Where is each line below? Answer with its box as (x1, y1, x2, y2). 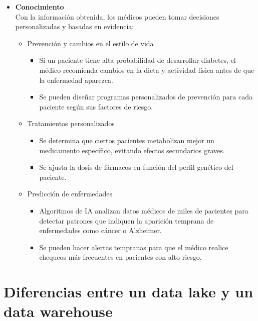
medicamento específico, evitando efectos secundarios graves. (39, 145, 225, 155)
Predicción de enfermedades (27, 188, 113, 199)
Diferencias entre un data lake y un (4, 281, 253, 302)
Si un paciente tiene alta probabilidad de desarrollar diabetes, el (39, 55, 236, 65)
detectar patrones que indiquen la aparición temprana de (39, 215, 214, 226)
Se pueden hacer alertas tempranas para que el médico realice (39, 242, 228, 252)
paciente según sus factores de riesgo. (39, 101, 153, 112)
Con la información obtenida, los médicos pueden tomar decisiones (15, 11, 219, 22)
